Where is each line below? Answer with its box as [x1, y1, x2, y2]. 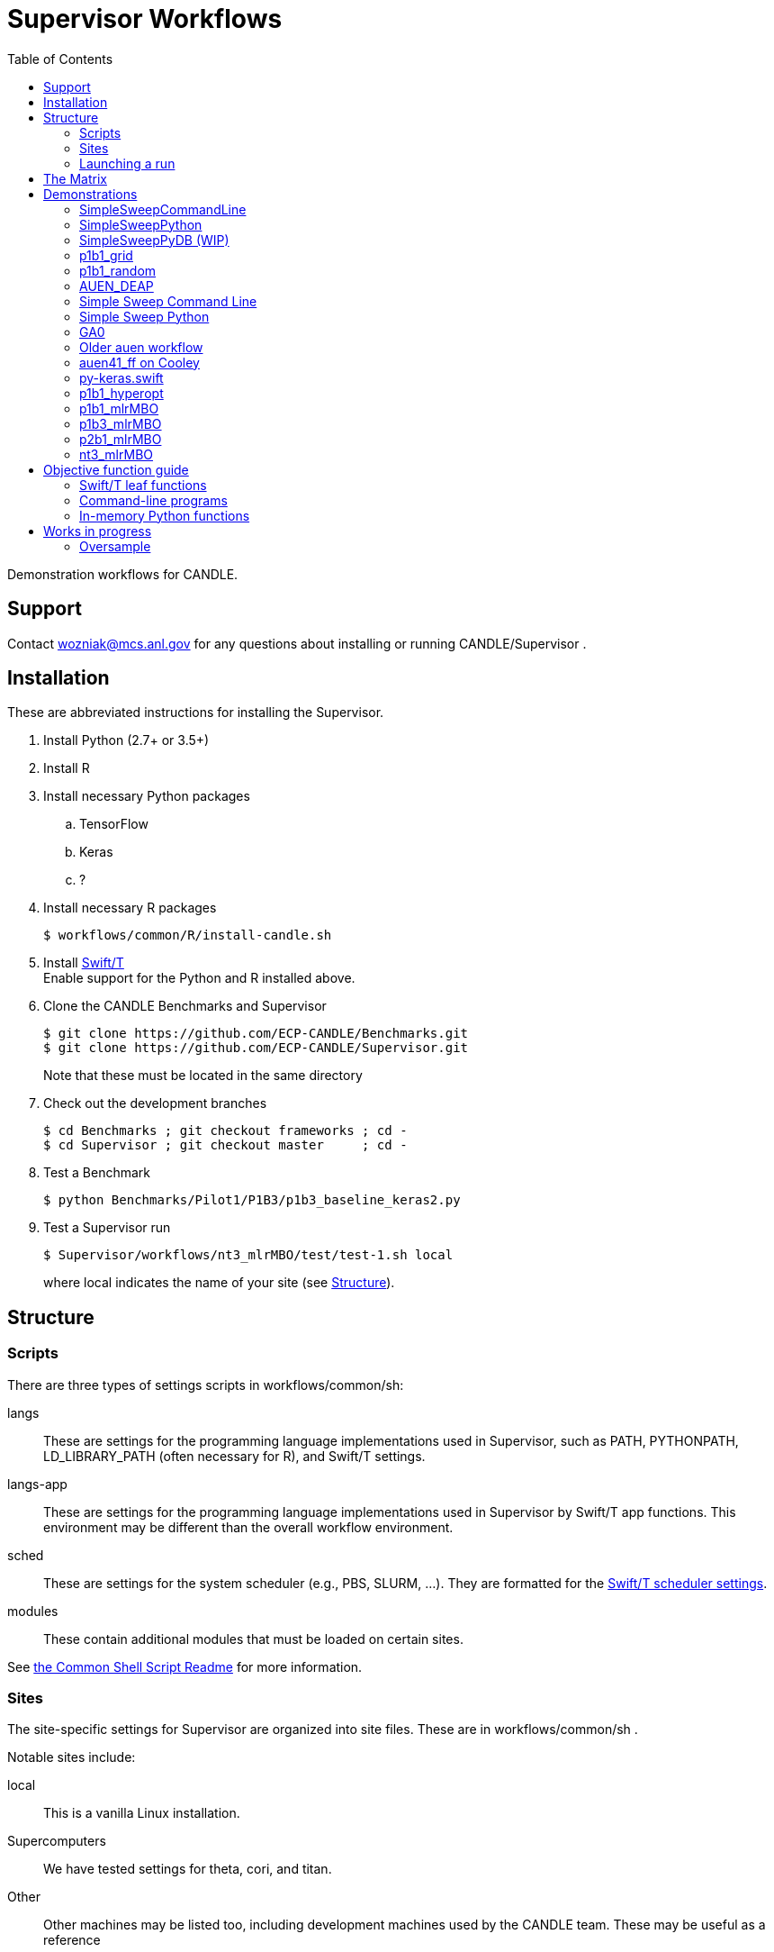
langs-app [7, 1475, 67, 1492]
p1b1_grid [79, 247, 133, 263]
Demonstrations [43, 186, 138, 202]
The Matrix [43, 170, 107, 186]
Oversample [79, 538, 151, 554]
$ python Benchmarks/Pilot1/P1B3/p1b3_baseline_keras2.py [43, 1193, 461, 1208]
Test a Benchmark [43, 1165, 150, 1181]
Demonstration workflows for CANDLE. [7, 566, 238, 582]
